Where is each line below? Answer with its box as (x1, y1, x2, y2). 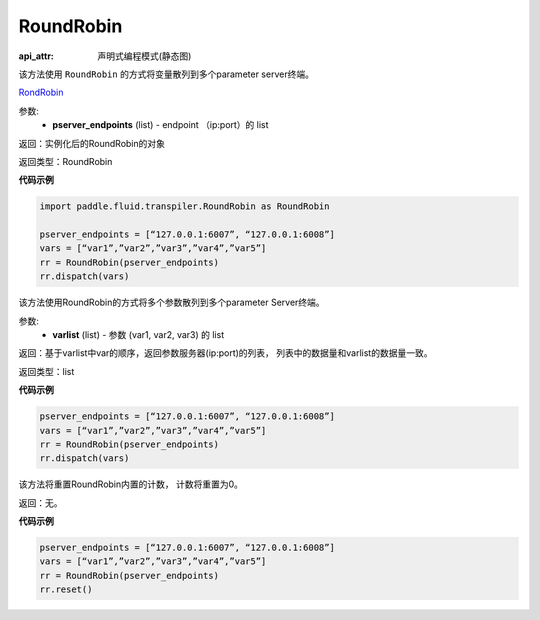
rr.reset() (39, 584, 93, 595)
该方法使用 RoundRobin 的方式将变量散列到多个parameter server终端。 (18, 68, 315, 80)
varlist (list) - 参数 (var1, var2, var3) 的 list (52, 328, 225, 340)
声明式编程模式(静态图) (97, 50, 192, 62)
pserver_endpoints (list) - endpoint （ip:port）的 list (52, 119, 269, 131)
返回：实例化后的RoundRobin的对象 (18, 137, 165, 149)
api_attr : (18, 50, 55, 62)
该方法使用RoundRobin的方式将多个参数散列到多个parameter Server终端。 (18, 296, 325, 309)
